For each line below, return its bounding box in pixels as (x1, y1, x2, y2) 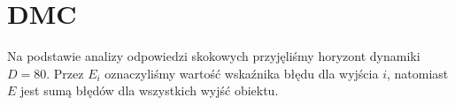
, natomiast (386, 64, 449, 82)
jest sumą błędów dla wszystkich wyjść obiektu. (20, 81, 279, 100)
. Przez (46, 64, 84, 82)
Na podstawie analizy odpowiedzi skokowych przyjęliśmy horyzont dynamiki (7, 47, 420, 65)
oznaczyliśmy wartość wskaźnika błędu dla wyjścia (104, 64, 379, 82)
